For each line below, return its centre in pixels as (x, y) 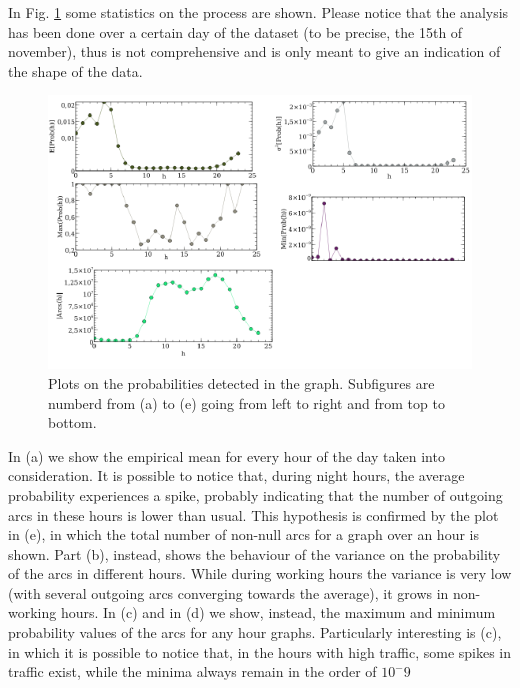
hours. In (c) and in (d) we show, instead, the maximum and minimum (278, 612)
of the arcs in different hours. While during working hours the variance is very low (260, 573)
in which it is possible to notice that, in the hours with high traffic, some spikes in (260, 651)
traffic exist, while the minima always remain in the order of (192, 671)
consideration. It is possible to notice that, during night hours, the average (236, 475)
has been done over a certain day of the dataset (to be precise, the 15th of (235, 31)
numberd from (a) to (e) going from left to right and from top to (246, 402)
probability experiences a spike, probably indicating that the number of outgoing (255, 494)
